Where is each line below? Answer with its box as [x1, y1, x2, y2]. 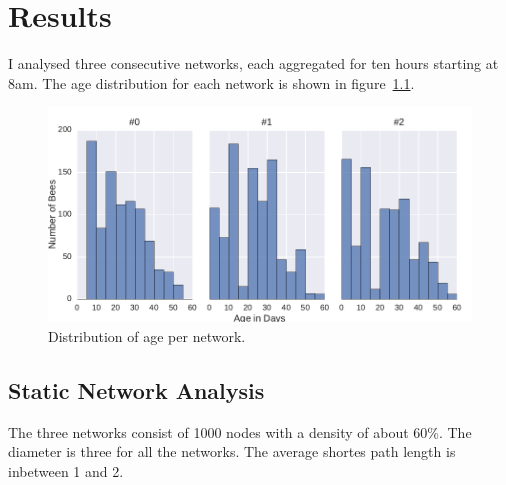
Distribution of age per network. [48, 325, 246, 346]
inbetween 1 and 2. [8, 460, 124, 481]
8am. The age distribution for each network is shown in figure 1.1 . [8, 72, 415, 93]
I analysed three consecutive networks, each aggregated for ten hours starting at [8, 53, 499, 74]
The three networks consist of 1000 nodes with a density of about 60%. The [8, 421, 472, 442]
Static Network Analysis [8, 374, 265, 405]
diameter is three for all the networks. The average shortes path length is [8, 441, 456, 462]
